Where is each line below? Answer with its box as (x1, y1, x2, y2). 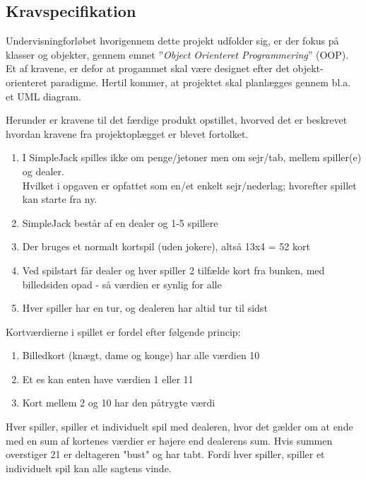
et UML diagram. (6, 88, 81, 103)
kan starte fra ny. (22, 192, 98, 206)
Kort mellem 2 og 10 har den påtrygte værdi (22, 395, 216, 410)
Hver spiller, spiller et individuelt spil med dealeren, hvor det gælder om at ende (6, 419, 353, 434)
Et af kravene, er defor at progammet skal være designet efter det (6, 61, 290, 76)
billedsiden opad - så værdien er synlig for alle (22, 276, 222, 291)
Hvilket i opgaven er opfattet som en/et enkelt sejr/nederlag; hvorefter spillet (22, 177, 357, 192)
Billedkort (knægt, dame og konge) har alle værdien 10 (22, 348, 260, 363)
